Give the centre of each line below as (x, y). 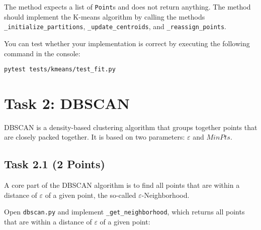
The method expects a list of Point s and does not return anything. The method (127, 7)
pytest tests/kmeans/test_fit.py (60, 70)
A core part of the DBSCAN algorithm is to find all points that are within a (122, 185)
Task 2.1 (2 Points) (55, 164)
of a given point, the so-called (91, 195)
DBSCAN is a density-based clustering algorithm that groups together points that (131, 127)
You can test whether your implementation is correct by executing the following (127, 43)
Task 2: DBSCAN (67, 103)
